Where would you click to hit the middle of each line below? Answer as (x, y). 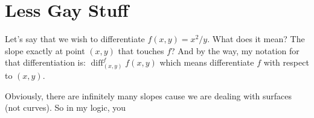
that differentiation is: (45, 62)
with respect (286, 62)
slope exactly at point (45, 50)
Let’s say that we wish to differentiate (75, 39)
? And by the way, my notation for (235, 50)
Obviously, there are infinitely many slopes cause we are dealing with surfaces (149, 95)
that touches (141, 50)
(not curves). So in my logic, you (66, 107)
